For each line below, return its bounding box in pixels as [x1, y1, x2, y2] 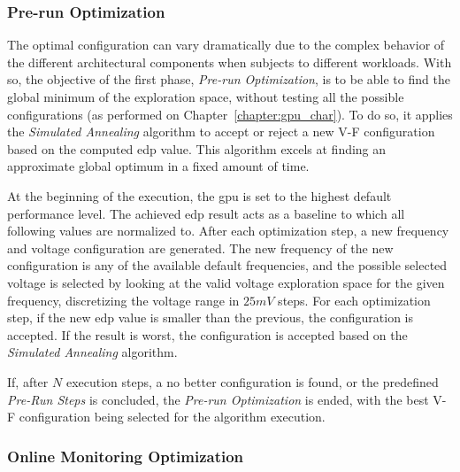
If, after [7, 372, 49, 391]
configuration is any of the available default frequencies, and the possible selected [7, 256, 448, 275]
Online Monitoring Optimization [7, 445, 244, 467]
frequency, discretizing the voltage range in [7, 290, 240, 309]
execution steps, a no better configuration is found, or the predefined [65, 372, 439, 391]
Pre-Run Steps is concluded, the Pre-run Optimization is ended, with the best [7, 390, 429, 408]
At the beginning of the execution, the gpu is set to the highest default [7, 186, 392, 205]
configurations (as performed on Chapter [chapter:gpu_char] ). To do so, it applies [7, 104, 453, 123]
